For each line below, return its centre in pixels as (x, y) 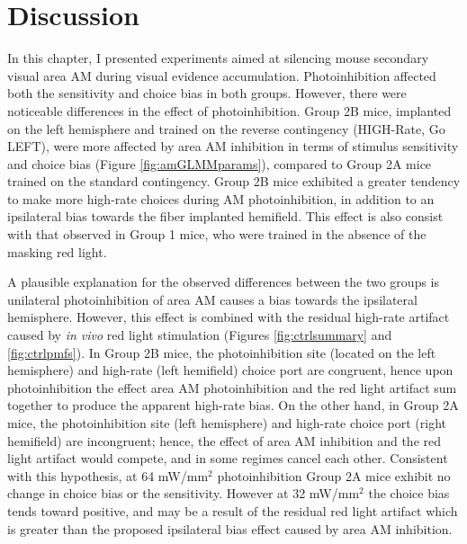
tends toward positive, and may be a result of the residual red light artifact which (233, 510)
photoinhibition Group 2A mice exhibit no (334, 475)
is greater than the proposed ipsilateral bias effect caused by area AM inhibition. (230, 528)
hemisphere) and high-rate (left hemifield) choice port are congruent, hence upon (230, 370)
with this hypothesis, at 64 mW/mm (108, 475)
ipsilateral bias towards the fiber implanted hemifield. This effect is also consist (225, 216)
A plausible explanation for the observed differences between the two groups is (224, 282)
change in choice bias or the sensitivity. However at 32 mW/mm (184, 493)
